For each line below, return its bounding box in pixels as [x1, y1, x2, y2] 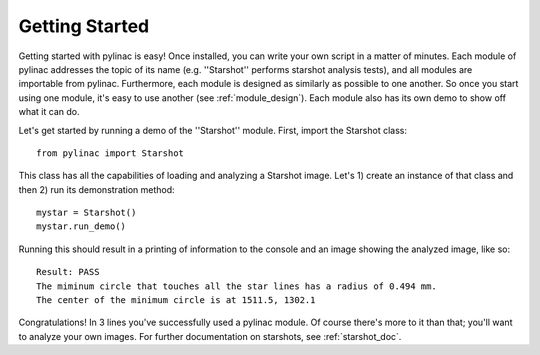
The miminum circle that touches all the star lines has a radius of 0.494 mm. [36, 280, 437, 292]
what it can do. [18, 106, 80, 118]
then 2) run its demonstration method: [18, 183, 175, 195]
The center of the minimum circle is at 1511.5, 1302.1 [36, 295, 316, 306]
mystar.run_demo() [36, 221, 127, 232]
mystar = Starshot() [36, 207, 137, 219]
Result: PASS [36, 266, 100, 278]
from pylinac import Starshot [36, 147, 185, 159]
